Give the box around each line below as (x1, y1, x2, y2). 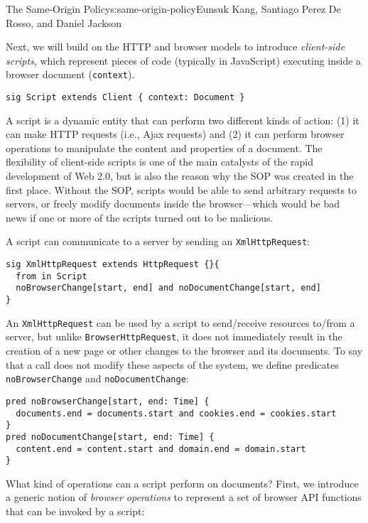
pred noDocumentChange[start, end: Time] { (6, 431, 215, 442)
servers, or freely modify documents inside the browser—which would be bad (6, 196, 340, 211)
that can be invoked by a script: (6, 504, 145, 518)
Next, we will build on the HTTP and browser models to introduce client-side (6, 39, 345, 54)
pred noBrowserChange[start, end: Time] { (6, 396, 210, 406)
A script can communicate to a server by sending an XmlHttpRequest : (6, 234, 310, 249)
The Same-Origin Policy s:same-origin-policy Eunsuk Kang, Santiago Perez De (6, 1, 341, 16)
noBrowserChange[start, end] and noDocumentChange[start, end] (16, 283, 321, 293)
